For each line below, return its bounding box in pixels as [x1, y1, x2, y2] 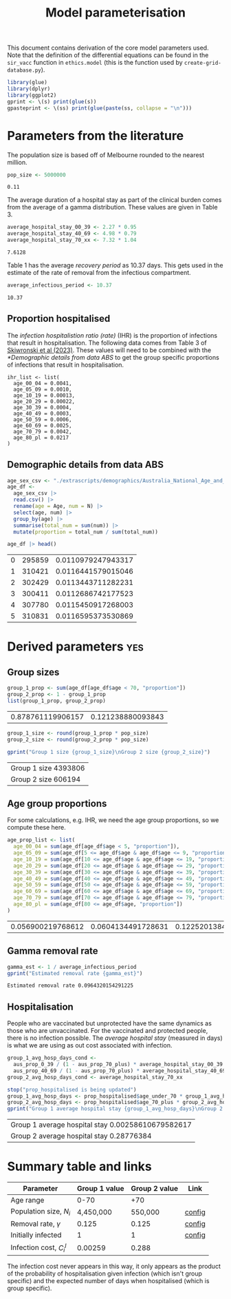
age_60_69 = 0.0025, [13, 422, 72, 429]
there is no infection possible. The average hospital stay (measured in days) [7, 1034, 223, 1042]
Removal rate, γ [10, 1219, 60, 1229]
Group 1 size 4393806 [10, 763, 85, 773]
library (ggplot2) [7, 92, 57, 99]
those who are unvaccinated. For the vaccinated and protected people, [7, 1027, 208, 1035]
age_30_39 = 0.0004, [13, 404, 72, 411]
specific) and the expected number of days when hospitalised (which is [7, 1276, 210, 1285]
